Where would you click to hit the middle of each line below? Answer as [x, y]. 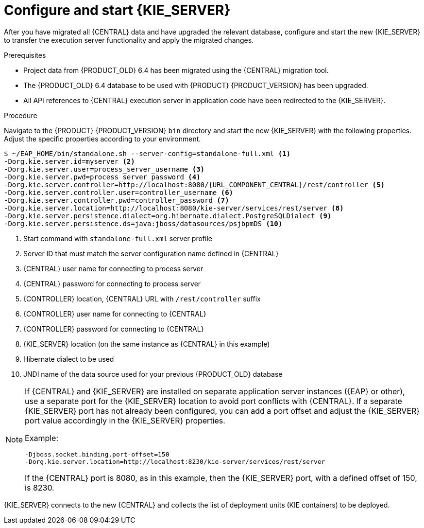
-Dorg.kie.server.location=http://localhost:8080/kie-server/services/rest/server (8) [174, 208]
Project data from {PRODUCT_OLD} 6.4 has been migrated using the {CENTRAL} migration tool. [176, 70]
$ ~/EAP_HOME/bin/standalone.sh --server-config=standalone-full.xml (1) [147, 153]
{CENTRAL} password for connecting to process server [112, 283]
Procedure [21, 115]
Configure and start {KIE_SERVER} [117, 10]
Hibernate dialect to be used [69, 359]
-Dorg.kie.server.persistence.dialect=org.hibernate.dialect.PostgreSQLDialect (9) [168, 216]
